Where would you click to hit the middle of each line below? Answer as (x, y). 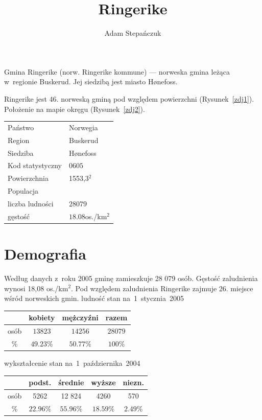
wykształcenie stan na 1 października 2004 (72, 363)
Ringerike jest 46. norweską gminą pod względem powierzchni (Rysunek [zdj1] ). (129, 98)
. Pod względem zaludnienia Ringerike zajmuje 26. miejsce (162, 288)
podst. (40, 382)
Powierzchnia (28, 178)
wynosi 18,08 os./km (36, 288)
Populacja (23, 191)
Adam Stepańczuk (133, 33)
